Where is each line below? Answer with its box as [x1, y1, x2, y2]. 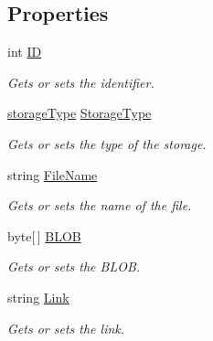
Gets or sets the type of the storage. [7, 133, 207, 153]
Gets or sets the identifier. [7, 72, 154, 91]
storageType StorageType [7, 103, 152, 123]
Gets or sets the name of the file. [7, 196, 192, 215]
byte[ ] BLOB [7, 226, 81, 245]
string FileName [7, 165, 98, 184]
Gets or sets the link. [7, 318, 125, 337]
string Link [7, 287, 69, 306]
